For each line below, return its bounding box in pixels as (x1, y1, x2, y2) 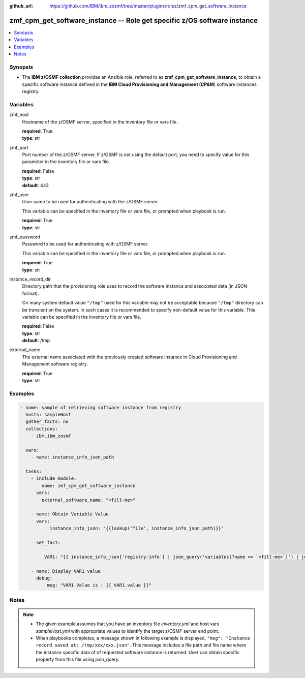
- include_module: (30, 476, 77, 481)
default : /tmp (22, 337, 50, 344)
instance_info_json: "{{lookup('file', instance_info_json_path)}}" (49, 526, 224, 531)
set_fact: (36, 540, 61, 545)
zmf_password (9, 234, 41, 240)
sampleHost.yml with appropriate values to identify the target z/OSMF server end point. (36, 628, 220, 634)
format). (22, 290, 39, 296)
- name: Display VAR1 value (30, 568, 101, 574)
